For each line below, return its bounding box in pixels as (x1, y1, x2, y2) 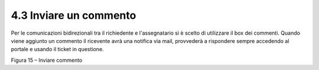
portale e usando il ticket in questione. (11, 46, 104, 53)
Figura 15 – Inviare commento (11, 56, 83, 64)
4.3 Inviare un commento (11, 9, 136, 22)
